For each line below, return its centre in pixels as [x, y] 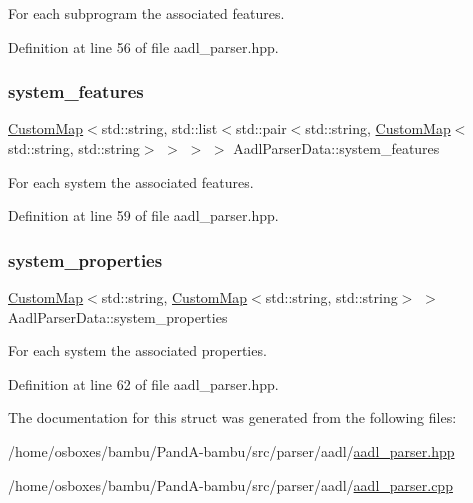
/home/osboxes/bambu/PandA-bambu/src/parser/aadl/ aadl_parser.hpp [231, 450]
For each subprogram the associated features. [146, 13]
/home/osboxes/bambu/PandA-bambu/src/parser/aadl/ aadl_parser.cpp [230, 484]
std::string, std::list [159, 128]
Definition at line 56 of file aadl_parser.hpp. [143, 46]
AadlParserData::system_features [336, 148]
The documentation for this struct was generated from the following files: [232, 417]
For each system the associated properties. [137, 350]
